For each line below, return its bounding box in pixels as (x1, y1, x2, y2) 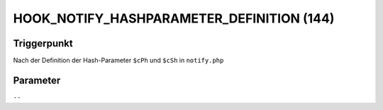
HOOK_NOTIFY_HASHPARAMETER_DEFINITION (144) (13, 11, 335, 26)
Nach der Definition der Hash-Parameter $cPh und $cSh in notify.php (13, 56, 224, 65)
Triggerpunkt (13, 37, 74, 49)
